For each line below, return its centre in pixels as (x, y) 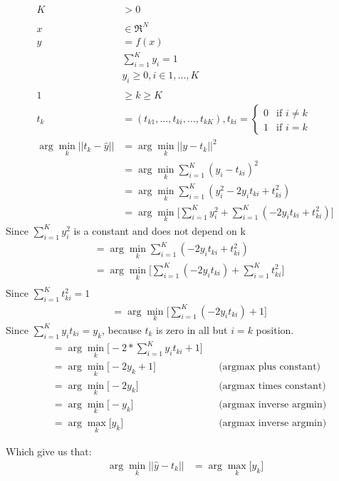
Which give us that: (49, 451)
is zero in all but (192, 329)
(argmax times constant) (272, 386)
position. (275, 329)
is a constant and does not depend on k (160, 230)
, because (122, 329)
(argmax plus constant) (270, 367)
